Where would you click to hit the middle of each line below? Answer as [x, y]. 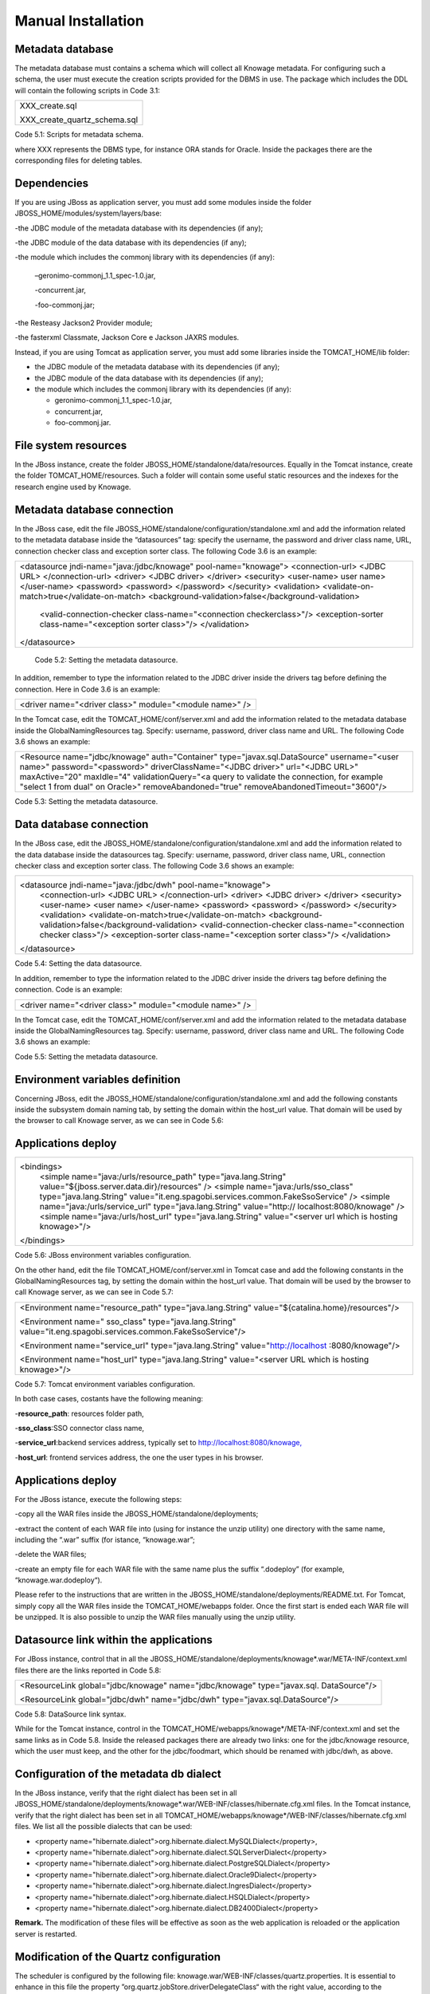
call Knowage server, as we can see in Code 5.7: [94, 1292]
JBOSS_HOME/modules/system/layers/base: [88, 213]
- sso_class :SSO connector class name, [80, 1429]
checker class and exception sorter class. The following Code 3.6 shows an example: [154, 865]
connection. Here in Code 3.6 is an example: [88, 689]
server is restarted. [46, 1933]
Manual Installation [80, 21]
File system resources [71, 445]
